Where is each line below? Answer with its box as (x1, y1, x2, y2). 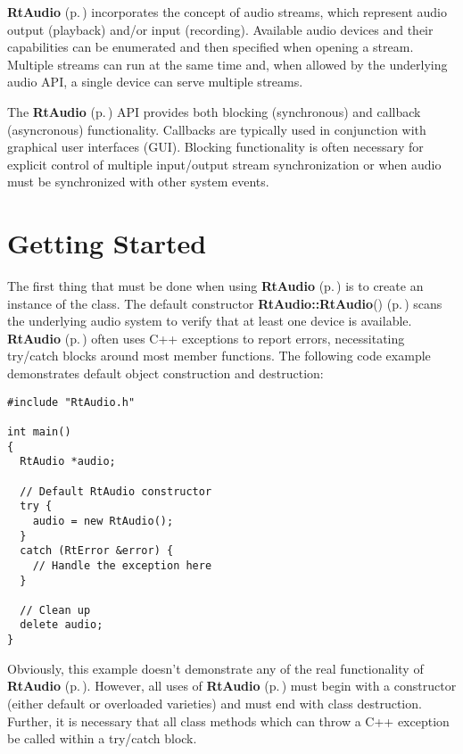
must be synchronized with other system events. (7, 172, 269, 191)
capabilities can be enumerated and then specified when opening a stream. (7, 37, 414, 56)
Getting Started (7, 225, 207, 261)
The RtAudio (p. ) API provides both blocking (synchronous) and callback (7, 102, 421, 120)
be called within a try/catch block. (7, 729, 197, 748)
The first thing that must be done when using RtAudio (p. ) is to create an (7, 277, 424, 295)
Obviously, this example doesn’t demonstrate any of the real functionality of (7, 659, 424, 677)
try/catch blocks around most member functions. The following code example (7, 346, 431, 365)
